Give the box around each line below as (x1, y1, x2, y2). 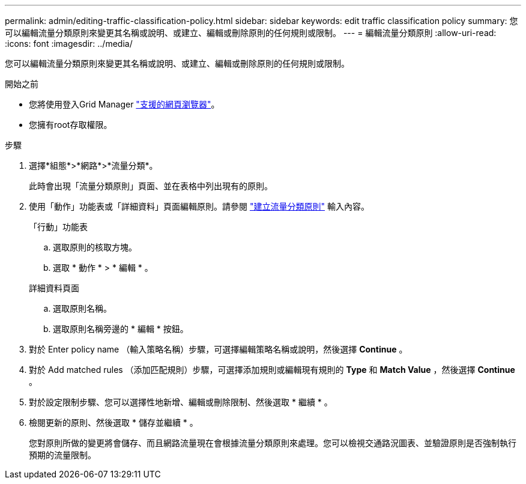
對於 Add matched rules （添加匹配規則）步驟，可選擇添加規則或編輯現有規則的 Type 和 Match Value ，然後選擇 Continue (29, 365, 515, 375)
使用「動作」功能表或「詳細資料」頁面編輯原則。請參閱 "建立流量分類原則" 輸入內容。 (29, 201, 369, 211)
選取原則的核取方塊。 (53, 242, 137, 252)
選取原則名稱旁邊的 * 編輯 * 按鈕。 (53, 324, 189, 334)
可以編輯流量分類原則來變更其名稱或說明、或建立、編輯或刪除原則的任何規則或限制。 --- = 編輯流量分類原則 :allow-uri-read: (5, 28, 497, 38)
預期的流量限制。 (29, 450, 96, 460)
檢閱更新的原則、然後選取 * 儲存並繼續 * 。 (29, 417, 198, 428)
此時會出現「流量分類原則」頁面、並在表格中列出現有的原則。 (29, 181, 273, 191)
